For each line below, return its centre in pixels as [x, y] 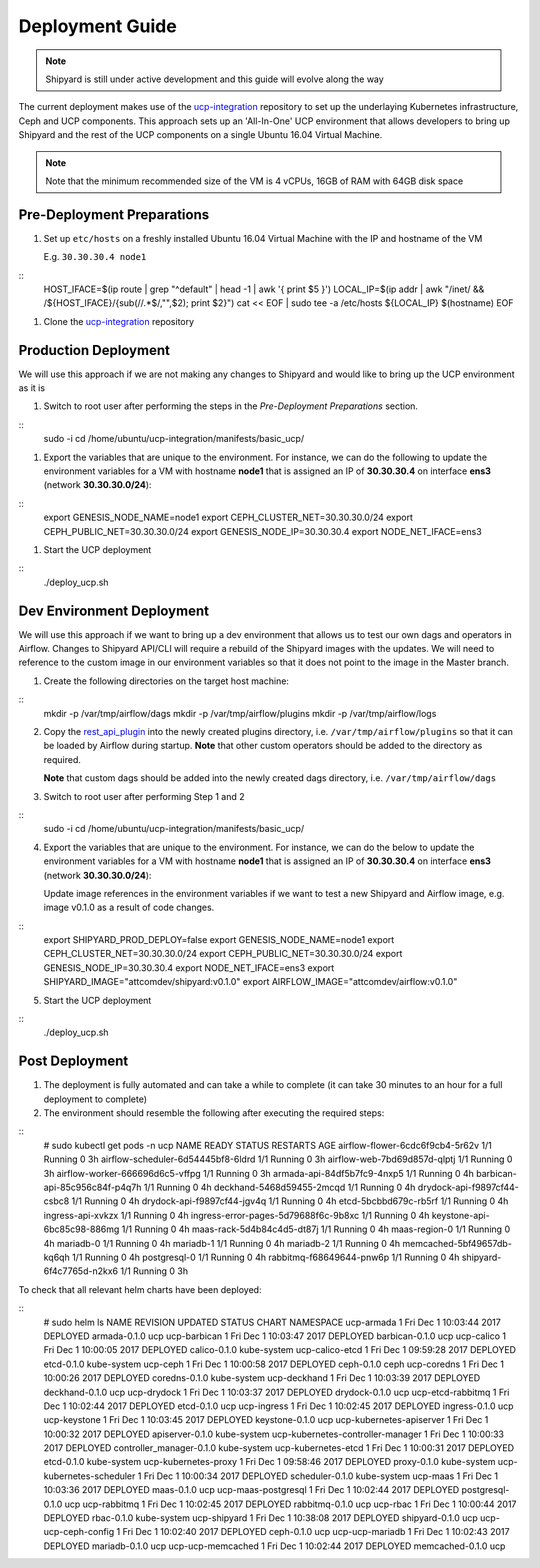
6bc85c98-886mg [81, 1229]
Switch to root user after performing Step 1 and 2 [144, 796]
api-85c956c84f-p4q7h [92, 1187]
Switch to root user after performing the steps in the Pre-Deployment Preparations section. [231, 406]
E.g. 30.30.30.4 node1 [95, 257]
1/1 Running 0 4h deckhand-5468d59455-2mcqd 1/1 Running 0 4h [279, 1187]
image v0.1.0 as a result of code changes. [129, 907]
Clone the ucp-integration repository [119, 321]
